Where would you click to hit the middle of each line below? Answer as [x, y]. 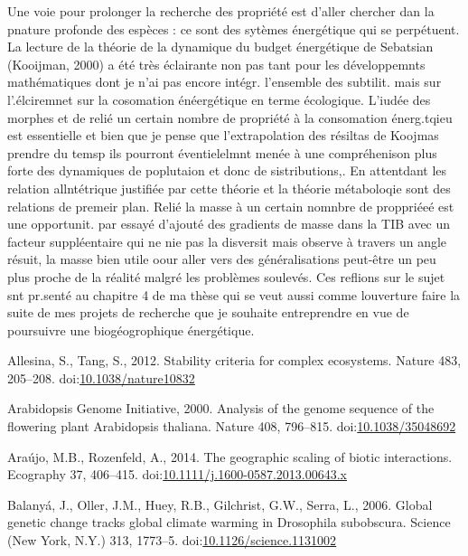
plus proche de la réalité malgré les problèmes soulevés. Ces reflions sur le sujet [226, 276]
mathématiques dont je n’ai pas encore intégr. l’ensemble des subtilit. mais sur [225, 82]
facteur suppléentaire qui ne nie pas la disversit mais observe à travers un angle [227, 241]
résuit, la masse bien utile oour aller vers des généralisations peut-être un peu [222, 259]
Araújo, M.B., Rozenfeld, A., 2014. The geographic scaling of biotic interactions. [230, 456]
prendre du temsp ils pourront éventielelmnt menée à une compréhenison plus [222, 152]
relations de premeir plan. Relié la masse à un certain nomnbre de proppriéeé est [231, 206]
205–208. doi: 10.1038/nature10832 [101, 377]
